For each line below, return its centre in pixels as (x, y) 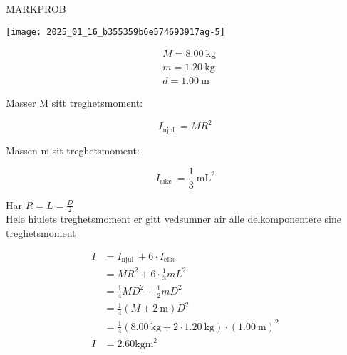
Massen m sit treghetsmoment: (73, 150)
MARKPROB (36, 9)
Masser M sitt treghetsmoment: (74, 103)
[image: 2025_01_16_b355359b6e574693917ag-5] (115, 32)
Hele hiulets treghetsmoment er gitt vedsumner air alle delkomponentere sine (174, 219)
